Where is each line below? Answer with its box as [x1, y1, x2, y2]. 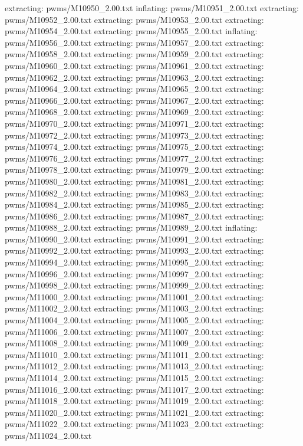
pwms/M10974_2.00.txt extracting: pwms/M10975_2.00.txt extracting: [5, 140, 264, 153]
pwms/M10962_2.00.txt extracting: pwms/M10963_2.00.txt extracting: [5, 71, 264, 83]
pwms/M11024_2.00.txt [5, 429, 92, 441]
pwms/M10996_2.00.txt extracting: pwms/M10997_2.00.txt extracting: [5, 267, 264, 280]
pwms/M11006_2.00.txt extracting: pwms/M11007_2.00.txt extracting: [5, 325, 264, 337]
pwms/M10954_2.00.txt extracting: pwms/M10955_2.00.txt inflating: [5, 25, 258, 37]
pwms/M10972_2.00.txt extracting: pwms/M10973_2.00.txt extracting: [5, 129, 264, 141]
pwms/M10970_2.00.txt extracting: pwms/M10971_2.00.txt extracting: [5, 117, 264, 129]
